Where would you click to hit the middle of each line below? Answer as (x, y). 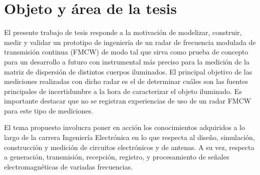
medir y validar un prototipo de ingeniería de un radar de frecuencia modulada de (130, 42)
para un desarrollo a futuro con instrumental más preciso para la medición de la (127, 61)
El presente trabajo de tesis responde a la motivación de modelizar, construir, (123, 32)
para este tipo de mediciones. (49, 110)
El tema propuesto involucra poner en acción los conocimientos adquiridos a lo (124, 127)
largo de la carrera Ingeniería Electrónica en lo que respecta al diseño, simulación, (129, 137)
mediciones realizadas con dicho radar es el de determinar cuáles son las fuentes (126, 81)
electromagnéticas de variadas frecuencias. (68, 166)
